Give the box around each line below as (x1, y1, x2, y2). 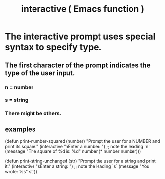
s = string (5, 97, 29, 104)
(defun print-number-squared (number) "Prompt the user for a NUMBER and (5, 138, 160, 144)
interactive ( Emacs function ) (21, 3, 144, 15)
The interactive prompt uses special (5, 31, 156, 42)
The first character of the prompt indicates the (5, 61, 151, 69)
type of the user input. (5, 69, 75, 77)
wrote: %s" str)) (5, 169, 38, 175)
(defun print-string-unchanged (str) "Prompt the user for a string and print (5, 158, 156, 164)
